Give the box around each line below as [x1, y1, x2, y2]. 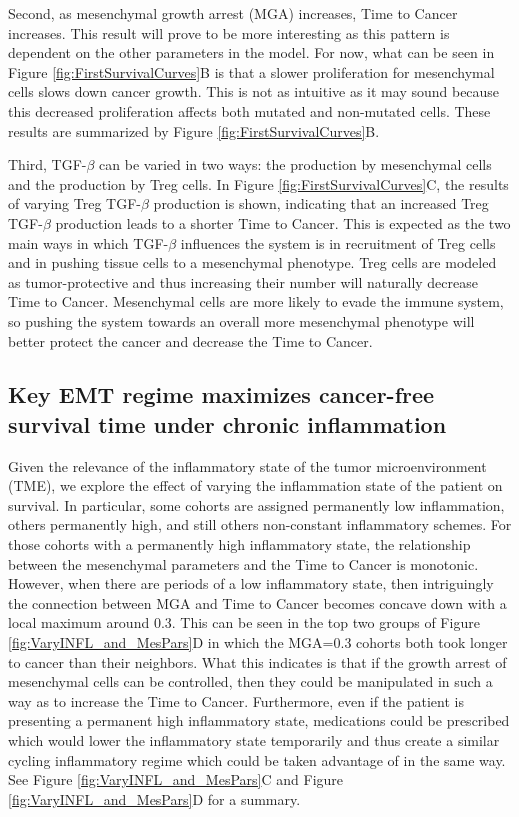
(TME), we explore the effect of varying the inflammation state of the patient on [8, 475, 503, 496]
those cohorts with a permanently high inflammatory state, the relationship [8, 534, 471, 555]
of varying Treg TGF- [8, 193, 141, 214]
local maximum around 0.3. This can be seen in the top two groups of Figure [8, 612, 480, 633]
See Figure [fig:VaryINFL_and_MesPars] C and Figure [8, 769, 344, 790]
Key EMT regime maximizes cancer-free [8, 379, 435, 410]
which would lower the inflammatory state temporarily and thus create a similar [8, 730, 500, 750]
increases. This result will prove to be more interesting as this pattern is [8, 22, 450, 43]
